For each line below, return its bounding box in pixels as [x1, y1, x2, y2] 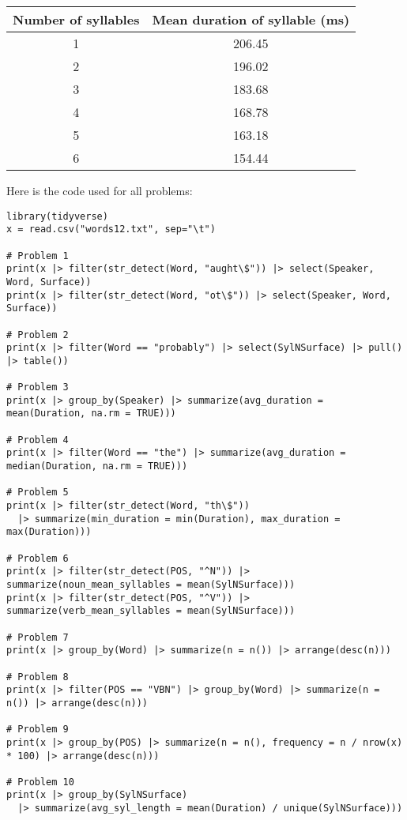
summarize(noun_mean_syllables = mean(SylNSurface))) [6, 578, 296, 590]
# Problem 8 [6, 671, 69, 683]
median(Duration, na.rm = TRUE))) [6, 461, 188, 472]
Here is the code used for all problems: [6, 182, 193, 198]
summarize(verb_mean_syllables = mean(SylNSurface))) [6, 605, 296, 617]
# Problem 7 [6, 631, 69, 643]
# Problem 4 [6, 434, 69, 446]
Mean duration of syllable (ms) [152, 10, 350, 28]
